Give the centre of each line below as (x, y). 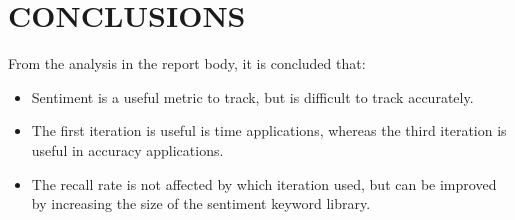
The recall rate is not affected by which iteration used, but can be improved (264, 183)
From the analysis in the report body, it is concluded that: (187, 63)
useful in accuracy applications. (127, 149)
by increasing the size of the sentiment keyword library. (201, 203)
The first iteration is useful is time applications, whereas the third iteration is (269, 130)
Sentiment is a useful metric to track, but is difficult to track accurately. (252, 96)
